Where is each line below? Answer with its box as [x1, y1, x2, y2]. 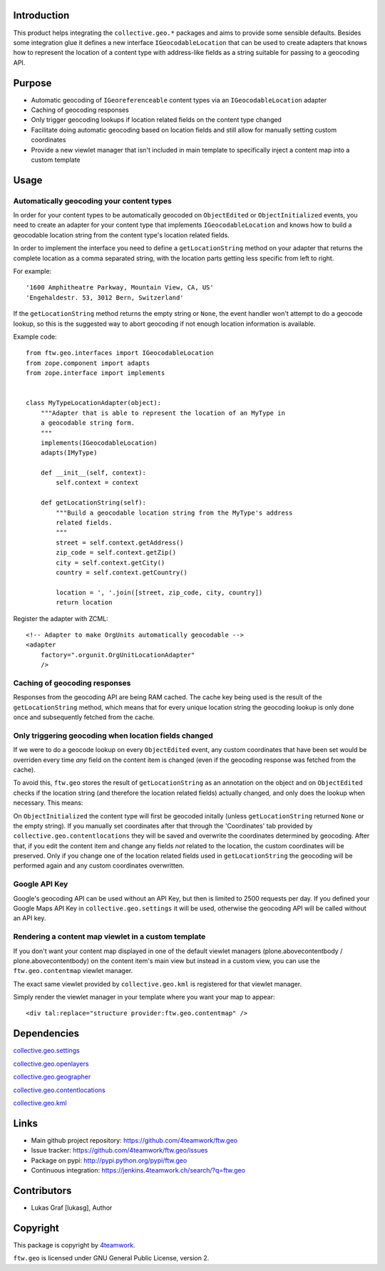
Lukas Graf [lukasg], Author [31, 1203, 113, 1212]
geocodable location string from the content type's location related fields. [13, 230, 230, 239]
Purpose [13, 77, 52, 89]
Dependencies [13, 1027, 80, 1040]
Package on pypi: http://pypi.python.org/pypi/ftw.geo [31, 1156, 188, 1165]
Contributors [13, 1184, 72, 1197]
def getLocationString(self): [40, 499, 146, 507]
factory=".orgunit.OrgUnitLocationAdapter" [40, 651, 195, 659]
